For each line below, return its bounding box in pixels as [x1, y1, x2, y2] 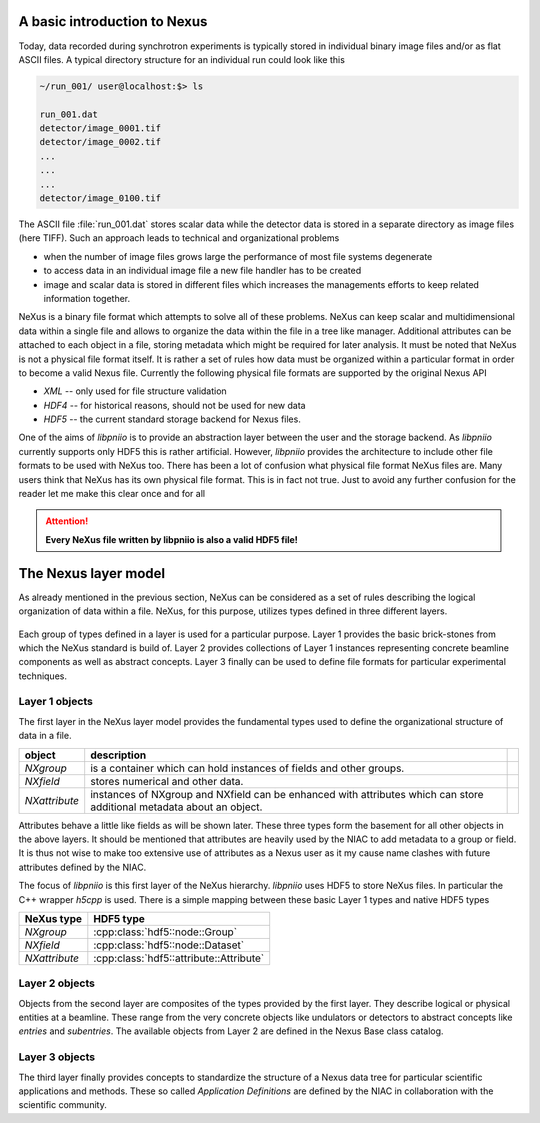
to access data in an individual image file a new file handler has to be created [43, 265, 362, 277]
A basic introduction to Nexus [18, 13, 208, 30]
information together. [43, 292, 131, 304]
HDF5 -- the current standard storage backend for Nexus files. [43, 413, 302, 425]
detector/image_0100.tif [39, 193, 162, 204]
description [90, 748, 147, 762]
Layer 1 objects [18, 695, 94, 709]
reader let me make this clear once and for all [18, 488, 205, 500]
